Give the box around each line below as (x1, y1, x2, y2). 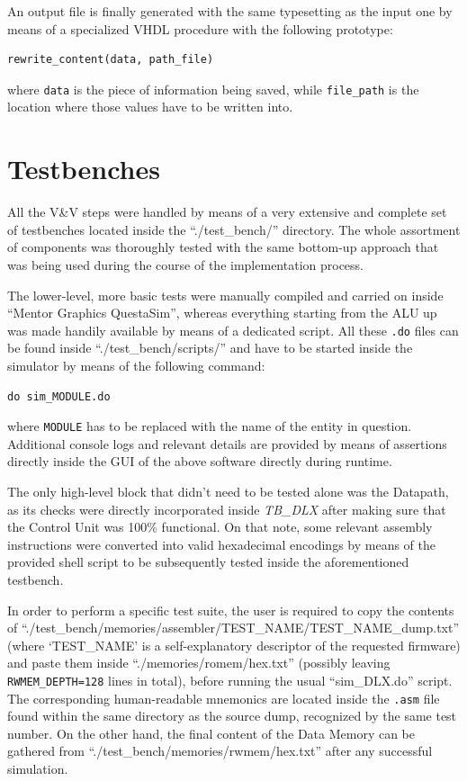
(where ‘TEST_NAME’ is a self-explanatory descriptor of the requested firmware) (7, 635, 461, 654)
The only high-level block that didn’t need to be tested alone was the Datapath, (7, 482, 449, 500)
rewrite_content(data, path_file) (7, 53, 214, 67)
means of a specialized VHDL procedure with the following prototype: (7, 19, 393, 38)
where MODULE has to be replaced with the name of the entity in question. (7, 417, 412, 435)
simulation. (7, 759, 68, 778)
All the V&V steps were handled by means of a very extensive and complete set (7, 202, 447, 221)
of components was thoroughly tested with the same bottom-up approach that (7, 238, 439, 256)
